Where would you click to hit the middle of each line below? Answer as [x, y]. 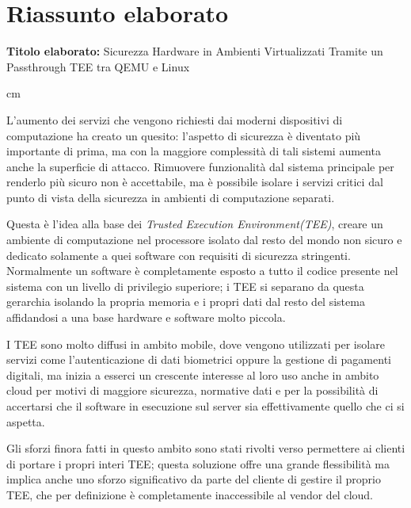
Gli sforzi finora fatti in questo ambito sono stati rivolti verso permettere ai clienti [206, 448]
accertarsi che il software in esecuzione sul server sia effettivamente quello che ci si [205, 406]
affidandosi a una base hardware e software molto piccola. [146, 317]
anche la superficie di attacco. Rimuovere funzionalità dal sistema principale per [200, 166]
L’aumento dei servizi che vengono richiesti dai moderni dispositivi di [175, 119]
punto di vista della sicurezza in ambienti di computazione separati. [171, 197]
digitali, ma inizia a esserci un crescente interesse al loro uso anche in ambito [193, 374]
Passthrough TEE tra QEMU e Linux [98, 66]
